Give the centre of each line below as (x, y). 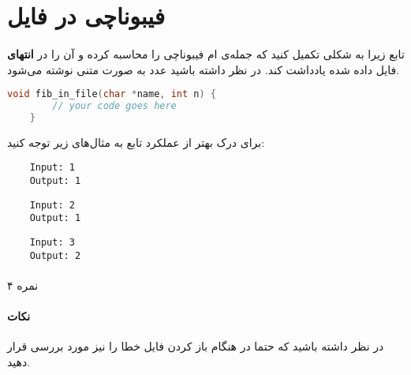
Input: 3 (52, 242)
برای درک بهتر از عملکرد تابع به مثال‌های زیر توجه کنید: (136, 142)
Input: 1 (52, 168)
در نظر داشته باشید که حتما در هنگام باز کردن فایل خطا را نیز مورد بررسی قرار (196, 346)
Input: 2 (52, 205)
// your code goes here (114, 106)
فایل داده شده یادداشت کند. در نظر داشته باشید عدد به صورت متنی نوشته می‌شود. (203, 69)
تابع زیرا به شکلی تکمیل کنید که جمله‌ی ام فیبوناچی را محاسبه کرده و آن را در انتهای (206, 53)
